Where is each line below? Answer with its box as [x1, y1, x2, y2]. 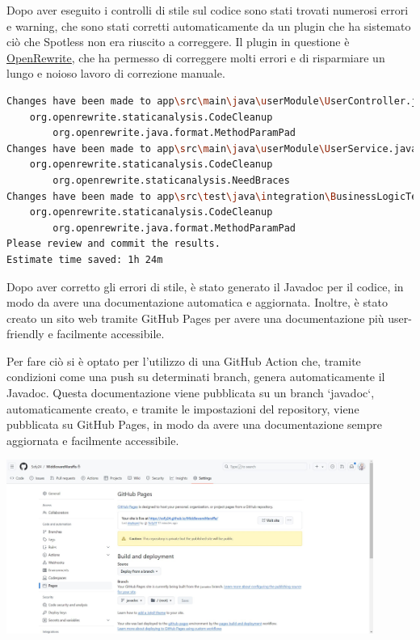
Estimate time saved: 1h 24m [6, 253, 163, 265]
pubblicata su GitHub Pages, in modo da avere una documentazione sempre [6, 416, 382, 433]
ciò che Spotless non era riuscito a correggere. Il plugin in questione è [6, 33, 350, 50]
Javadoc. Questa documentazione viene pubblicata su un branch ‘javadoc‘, [6, 384, 375, 401]
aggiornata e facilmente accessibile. [6, 431, 179, 448]
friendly [6, 325, 44, 342]
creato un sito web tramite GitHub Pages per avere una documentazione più [6, 309, 384, 326]
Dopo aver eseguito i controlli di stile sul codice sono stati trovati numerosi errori [6, 2, 409, 18]
